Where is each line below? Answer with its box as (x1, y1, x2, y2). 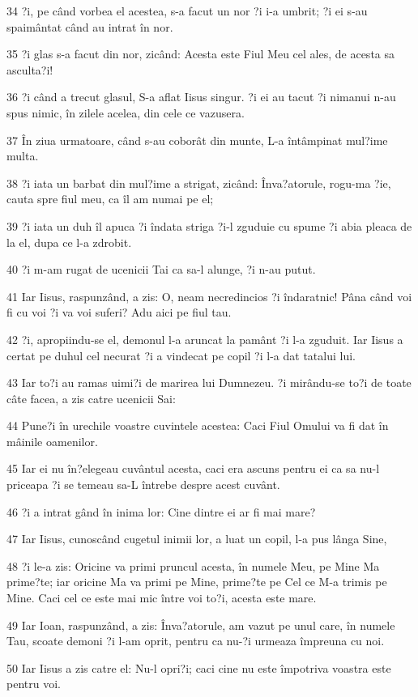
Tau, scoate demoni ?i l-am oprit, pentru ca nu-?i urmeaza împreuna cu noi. (6, 632, 385, 649)
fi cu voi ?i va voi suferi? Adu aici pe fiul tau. (6, 304, 232, 321)
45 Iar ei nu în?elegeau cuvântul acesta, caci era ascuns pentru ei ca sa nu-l (6, 460, 380, 477)
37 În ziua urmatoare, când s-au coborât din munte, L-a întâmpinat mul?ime (6, 131, 388, 148)
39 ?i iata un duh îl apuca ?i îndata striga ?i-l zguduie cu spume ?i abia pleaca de (6, 217, 412, 234)
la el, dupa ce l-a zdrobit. (6, 233, 132, 250)
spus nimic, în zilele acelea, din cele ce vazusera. (6, 104, 245, 121)
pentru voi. (6, 675, 61, 692)
